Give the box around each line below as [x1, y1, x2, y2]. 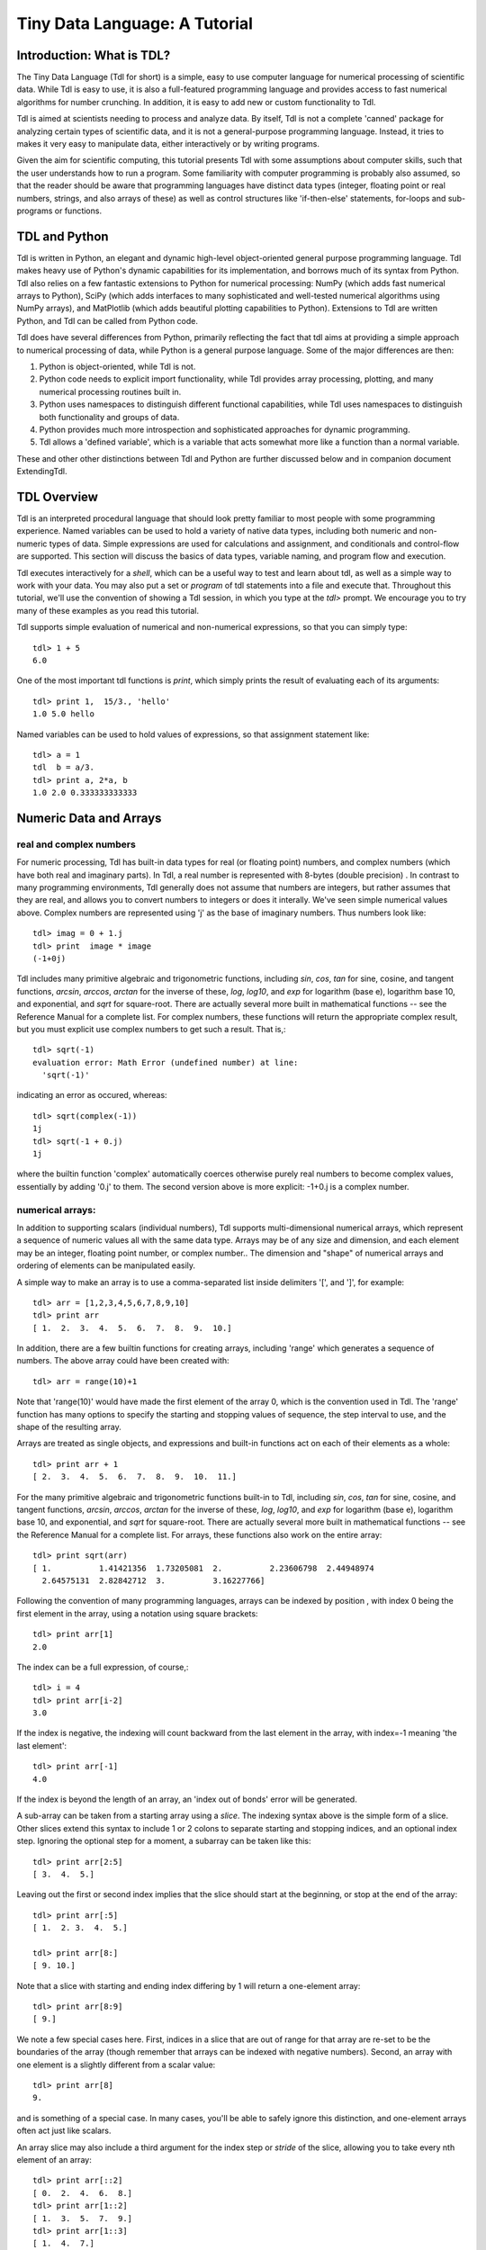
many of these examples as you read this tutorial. [16, 605, 200, 616]
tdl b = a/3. [32, 762, 94, 773]
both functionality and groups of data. [39, 411, 180, 422]
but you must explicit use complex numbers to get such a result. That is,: [16, 1023, 287, 1034]
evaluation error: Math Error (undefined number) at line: [32, 1057, 299, 1067]
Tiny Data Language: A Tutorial [16, 13, 254, 33]
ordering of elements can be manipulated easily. [16, 1260, 196, 1271]
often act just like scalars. [16, 2125, 112, 2137]
